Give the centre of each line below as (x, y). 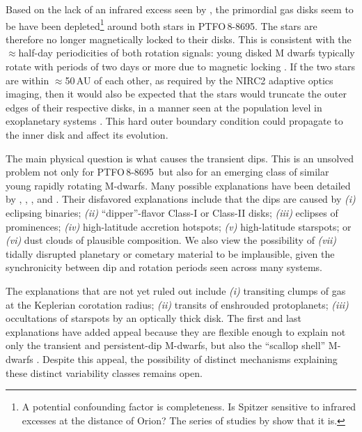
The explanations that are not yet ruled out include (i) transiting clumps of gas (176, 290)
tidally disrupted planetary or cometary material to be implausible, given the (170, 253)
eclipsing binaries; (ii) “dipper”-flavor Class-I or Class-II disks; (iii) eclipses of (172, 212)
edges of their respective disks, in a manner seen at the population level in (164, 107)
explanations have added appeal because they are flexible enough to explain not (176, 331)
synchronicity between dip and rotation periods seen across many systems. (164, 267)
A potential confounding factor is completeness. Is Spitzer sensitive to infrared (189, 407)
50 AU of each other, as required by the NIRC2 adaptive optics (199, 80)
